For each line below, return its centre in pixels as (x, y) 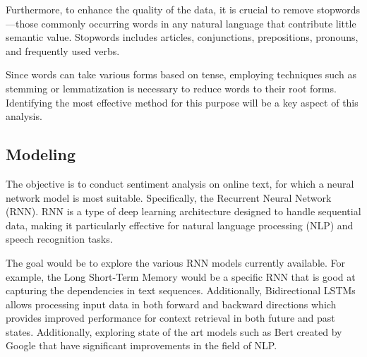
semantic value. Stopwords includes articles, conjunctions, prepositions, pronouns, (182, 37)
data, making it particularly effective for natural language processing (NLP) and (180, 225)
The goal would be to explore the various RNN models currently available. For (176, 262)
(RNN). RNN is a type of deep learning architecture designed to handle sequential (183, 211)
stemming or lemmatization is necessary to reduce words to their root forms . (171, 88)
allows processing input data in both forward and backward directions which (171, 304)
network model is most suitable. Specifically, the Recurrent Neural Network (169, 197)
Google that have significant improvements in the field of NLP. (142, 345)
